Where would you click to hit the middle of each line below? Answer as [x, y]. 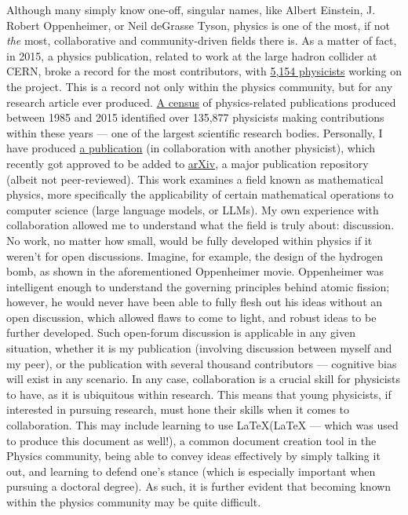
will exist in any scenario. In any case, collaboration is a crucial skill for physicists [204, 379]
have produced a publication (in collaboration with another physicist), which [191, 148]
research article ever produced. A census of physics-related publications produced [201, 102]
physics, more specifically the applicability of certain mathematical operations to [200, 194]
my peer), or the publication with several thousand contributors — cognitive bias [202, 363]
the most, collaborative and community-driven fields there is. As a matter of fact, [202, 40]
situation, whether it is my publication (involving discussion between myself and [199, 348]
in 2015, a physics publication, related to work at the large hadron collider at [192, 55]
